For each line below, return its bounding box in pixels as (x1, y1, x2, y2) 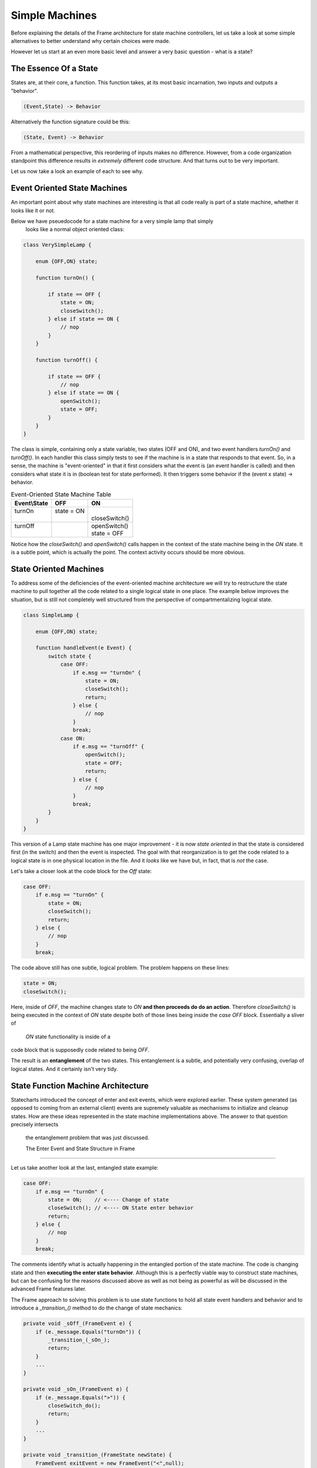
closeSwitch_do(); (48, 1402, 101, 1409)
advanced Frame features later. (11, 1285, 87, 1292)
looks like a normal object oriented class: (25, 226, 124, 233)
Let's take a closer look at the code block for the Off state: (11, 868, 152, 875)
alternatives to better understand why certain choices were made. (11, 37, 170, 44)
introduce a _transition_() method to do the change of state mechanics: (11, 1304, 183, 1312)
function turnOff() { (35, 356, 98, 363)
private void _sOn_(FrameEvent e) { (23, 1386, 129, 1393)
